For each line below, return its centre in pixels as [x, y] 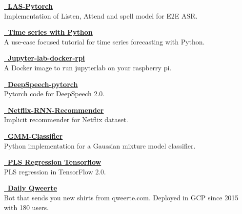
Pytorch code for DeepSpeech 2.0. [54, 94]
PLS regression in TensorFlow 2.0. [55, 171]
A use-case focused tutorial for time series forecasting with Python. [104, 41]
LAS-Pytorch [30, 6]
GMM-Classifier [35, 136]
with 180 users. [26, 207]
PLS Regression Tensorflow [54, 162]
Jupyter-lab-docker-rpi [46, 58]
